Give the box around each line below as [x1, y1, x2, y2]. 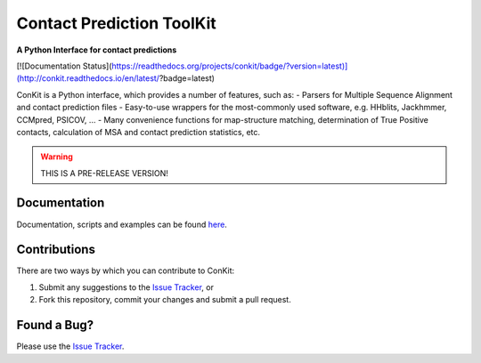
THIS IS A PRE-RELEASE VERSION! [40, 167, 169, 178]
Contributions [16, 242, 95, 257]
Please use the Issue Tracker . [16, 341, 125, 351]
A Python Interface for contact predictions [16, 44, 177, 55]
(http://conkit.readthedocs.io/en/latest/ [16, 73, 160, 84]
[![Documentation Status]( [16, 60, 112, 71]
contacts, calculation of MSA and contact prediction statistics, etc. [16, 126, 261, 137]
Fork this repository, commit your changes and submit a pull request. [38, 294, 291, 305]
